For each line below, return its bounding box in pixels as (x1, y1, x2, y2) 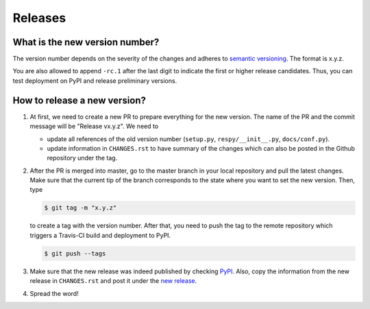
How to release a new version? (12, 95, 147, 106)
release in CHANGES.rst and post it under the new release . (29, 277, 197, 285)
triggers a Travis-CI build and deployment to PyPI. (29, 231, 171, 239)
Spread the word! (29, 289, 79, 297)
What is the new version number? (12, 36, 160, 48)
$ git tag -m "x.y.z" (44, 204, 117, 212)
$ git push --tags (44, 249, 106, 257)
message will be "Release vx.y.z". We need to (29, 122, 159, 130)
